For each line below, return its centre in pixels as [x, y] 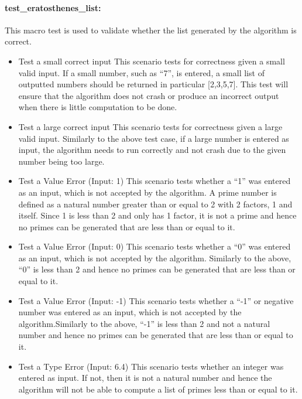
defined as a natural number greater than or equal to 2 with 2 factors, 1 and [155, 204]
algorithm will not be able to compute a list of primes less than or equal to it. [158, 389]
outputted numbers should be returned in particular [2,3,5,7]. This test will [153, 84]
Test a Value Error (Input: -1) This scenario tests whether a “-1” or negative [156, 300]
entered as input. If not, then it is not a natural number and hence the [145, 378]
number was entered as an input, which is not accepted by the [130, 312]
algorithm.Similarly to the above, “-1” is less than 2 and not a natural [144, 323]
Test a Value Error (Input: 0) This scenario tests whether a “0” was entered [155, 246]
